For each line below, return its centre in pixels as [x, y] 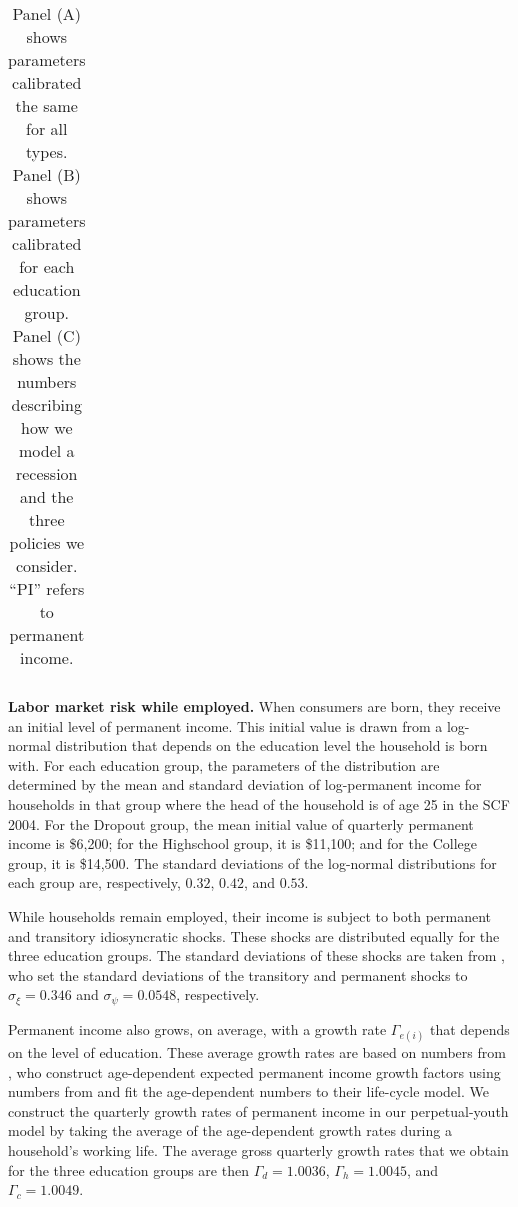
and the [47, 496]
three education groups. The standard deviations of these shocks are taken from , [256, 955]
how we [46, 427]
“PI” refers [47, 588]
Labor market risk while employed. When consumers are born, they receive [254, 706]
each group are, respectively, [94, 882]
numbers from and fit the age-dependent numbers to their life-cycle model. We [248, 1091]
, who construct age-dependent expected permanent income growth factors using [254, 1071]
